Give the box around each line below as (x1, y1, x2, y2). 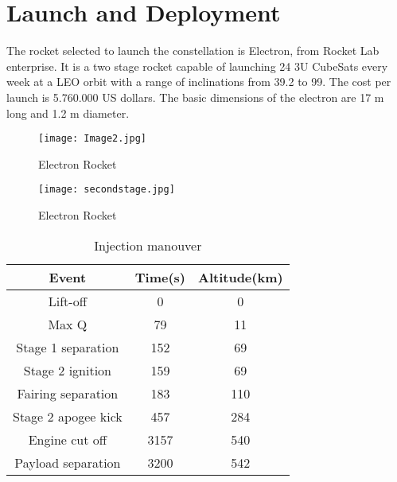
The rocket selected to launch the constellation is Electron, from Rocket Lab (6, 42, 379, 59)
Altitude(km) (198, 267, 283, 286)
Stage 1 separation (16, 337, 119, 356)
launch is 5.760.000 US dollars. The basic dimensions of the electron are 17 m (6, 88, 384, 105)
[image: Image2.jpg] (38, 133, 147, 145)
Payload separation (14, 453, 121, 472)
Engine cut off (28, 430, 107, 449)
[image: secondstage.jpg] (38, 184, 175, 196)
